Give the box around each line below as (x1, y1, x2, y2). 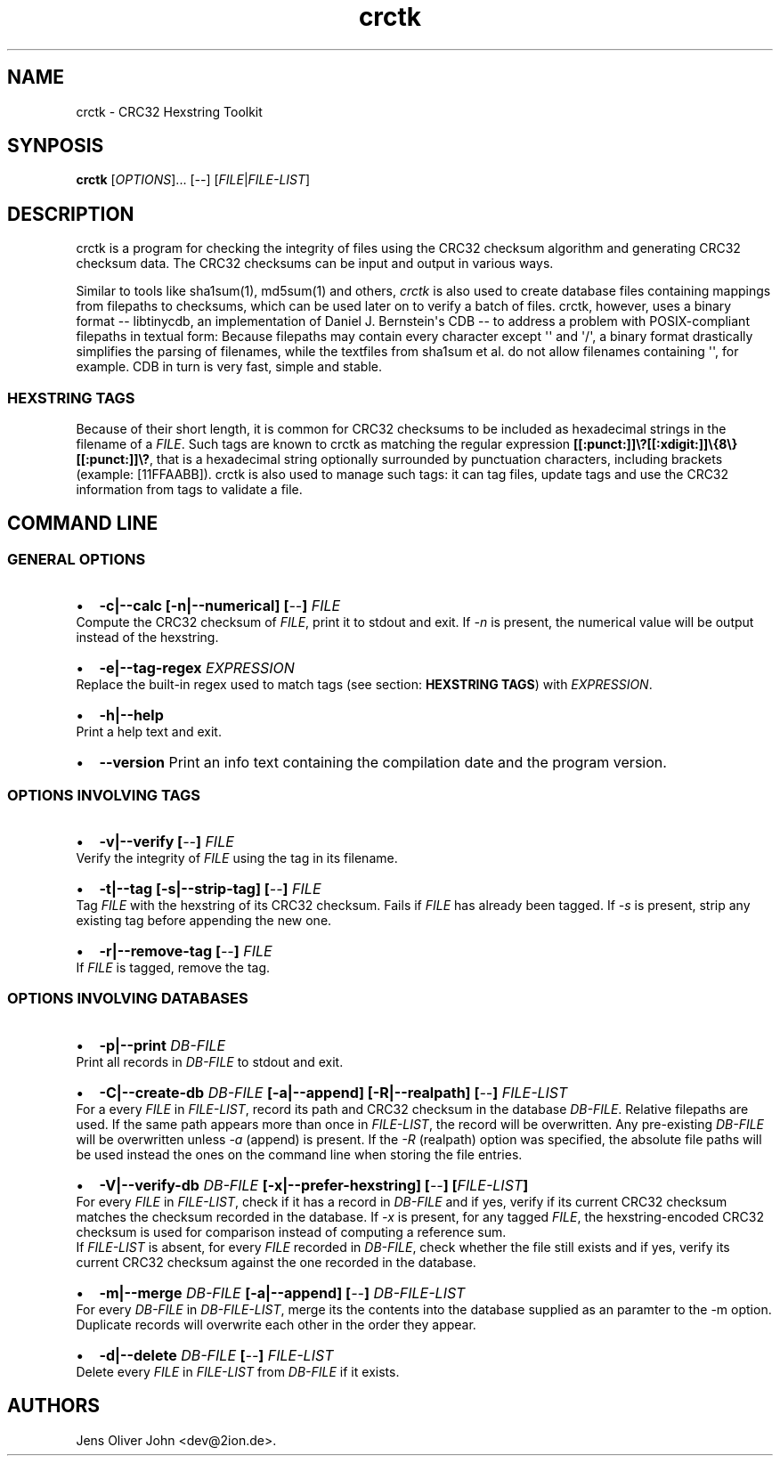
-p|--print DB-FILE (99, 1036, 226, 1054)
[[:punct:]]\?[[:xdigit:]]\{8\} (573, 436, 738, 452)
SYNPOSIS (7, 134, 104, 158)
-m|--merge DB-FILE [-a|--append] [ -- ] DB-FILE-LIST (99, 1283, 466, 1302)
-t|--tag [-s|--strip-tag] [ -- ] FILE (99, 880, 321, 898)
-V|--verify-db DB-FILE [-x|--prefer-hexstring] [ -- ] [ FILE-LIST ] (99, 1175, 529, 1194)
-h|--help (99, 706, 164, 725)
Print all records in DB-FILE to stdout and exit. (76, 1053, 344, 1069)
